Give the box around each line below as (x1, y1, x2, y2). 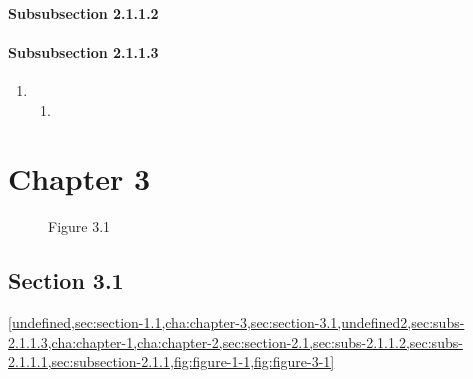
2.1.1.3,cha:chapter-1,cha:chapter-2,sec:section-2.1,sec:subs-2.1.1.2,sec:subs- (8, 331, 463, 352)
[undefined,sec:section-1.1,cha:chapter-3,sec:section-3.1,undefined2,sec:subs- (8, 312, 465, 333)
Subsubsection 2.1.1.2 (8, 2, 159, 23)
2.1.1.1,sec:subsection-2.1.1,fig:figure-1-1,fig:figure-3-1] (8, 351, 335, 372)
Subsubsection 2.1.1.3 (8, 41, 159, 62)
